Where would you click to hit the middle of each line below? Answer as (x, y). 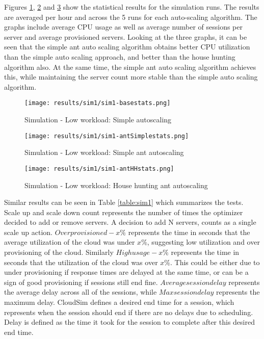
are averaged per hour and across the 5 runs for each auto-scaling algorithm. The (131, 17)
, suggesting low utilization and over (203, 242)
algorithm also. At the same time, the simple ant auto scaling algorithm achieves (130, 67)
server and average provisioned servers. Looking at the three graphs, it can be (126, 36)
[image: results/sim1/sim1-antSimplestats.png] (107, 136)
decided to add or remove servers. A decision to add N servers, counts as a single (130, 222)
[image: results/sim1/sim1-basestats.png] (98, 103)
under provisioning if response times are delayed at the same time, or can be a (126, 272)
